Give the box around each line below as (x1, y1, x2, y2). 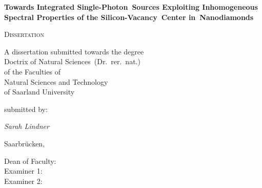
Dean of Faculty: (4, 155, 56, 166)
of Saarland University (4, 86, 75, 97)
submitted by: (4, 103, 48, 114)
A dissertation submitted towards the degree (4, 46, 144, 57)
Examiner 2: (4, 175, 43, 186)
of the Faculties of (4, 66, 61, 77)
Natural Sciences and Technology (4, 76, 108, 87)
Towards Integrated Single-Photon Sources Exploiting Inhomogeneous (4, 2, 258, 12)
